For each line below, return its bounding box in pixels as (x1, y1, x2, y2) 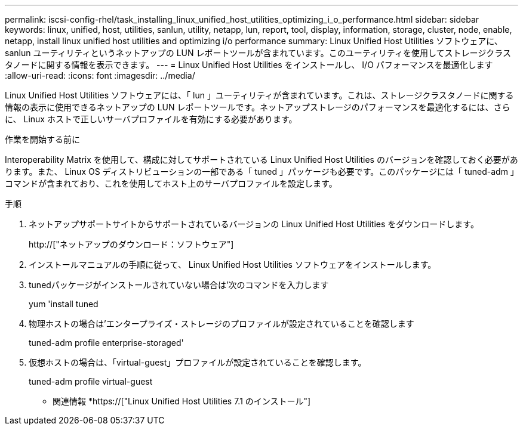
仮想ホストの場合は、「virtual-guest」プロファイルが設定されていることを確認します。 (29, 357, 367, 367)
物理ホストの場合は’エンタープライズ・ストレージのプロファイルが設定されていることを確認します (29, 318, 414, 329)
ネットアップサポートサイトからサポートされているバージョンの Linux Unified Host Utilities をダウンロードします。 (29, 219, 479, 229)
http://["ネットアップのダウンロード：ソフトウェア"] (29, 239, 234, 249)
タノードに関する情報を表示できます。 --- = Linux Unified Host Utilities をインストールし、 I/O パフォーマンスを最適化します (5, 60, 493, 70)
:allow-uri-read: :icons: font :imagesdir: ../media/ (5, 70, 195, 81)
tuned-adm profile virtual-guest (29, 376, 153, 386)
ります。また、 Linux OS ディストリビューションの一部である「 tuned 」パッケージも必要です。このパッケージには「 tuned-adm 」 (5, 166, 515, 177)
